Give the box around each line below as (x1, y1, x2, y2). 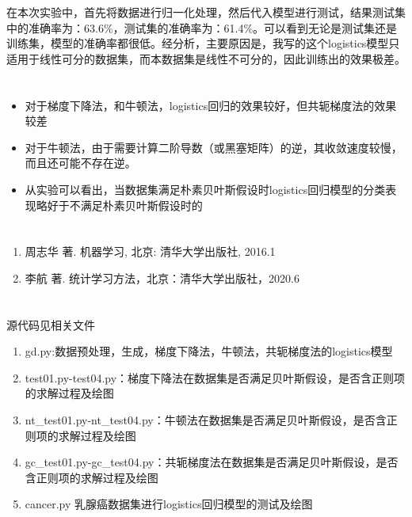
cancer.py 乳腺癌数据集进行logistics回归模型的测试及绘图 (25, 496, 313, 512)
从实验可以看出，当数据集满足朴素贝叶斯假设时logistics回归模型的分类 (25, 181, 386, 197)
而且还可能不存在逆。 (25, 154, 136, 171)
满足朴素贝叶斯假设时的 (80, 196, 203, 213)
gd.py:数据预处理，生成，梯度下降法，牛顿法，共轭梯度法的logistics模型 (25, 343, 393, 359)
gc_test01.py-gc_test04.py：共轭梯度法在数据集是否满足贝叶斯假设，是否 (25, 454, 399, 470)
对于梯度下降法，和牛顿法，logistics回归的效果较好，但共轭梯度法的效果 (25, 97, 397, 113)
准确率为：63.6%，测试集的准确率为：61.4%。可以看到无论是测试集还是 (28, 19, 398, 36)
